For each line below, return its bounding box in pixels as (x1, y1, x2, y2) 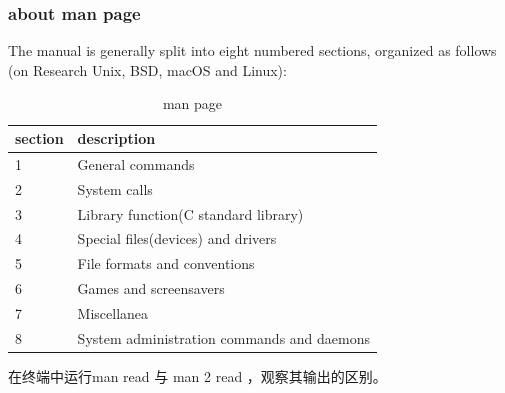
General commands (77, 153, 195, 174)
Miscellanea (77, 302, 149, 323)
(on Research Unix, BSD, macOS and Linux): (8, 59, 287, 80)
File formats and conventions (77, 253, 255, 274)
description (77, 128, 156, 148)
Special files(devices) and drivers (77, 228, 277, 249)
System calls (77, 178, 153, 199)
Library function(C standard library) (77, 203, 304, 224)
